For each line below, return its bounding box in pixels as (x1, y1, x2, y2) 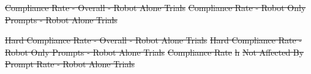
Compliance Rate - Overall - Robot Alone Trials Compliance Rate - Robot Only (5, 1, 306, 13)
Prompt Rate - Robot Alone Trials (5, 57, 135, 70)
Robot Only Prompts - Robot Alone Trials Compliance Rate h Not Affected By (5, 45, 304, 58)
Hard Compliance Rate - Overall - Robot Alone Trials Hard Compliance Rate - (5, 34, 302, 46)
